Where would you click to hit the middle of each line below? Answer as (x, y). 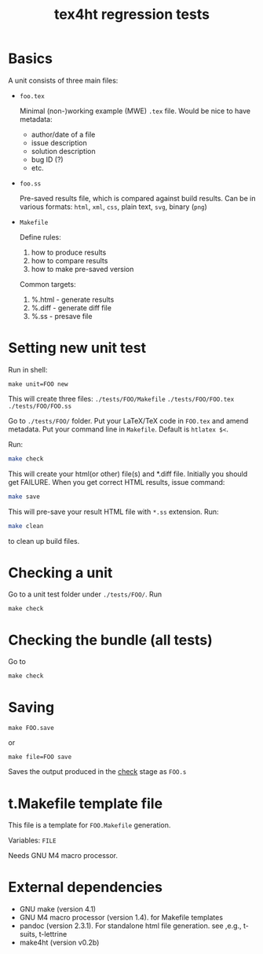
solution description (63, 151)
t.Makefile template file (86, 804)
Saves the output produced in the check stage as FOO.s (97, 772)
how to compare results (69, 260)
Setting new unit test (77, 348)
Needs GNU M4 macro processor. (63, 856)
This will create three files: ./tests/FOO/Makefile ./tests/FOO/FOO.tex (121, 398)
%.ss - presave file (62, 316)
